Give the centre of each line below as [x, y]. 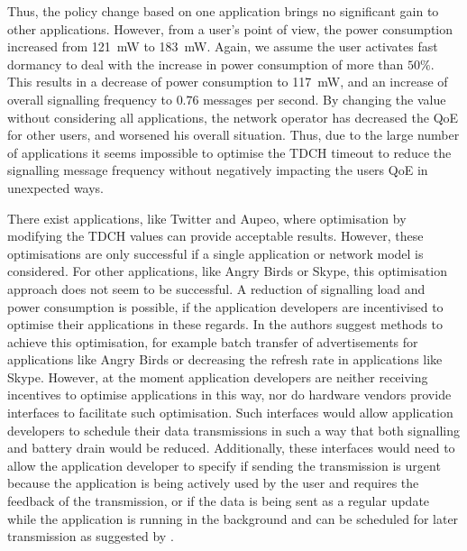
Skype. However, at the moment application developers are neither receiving [218, 377]
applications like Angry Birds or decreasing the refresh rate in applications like [225, 359]
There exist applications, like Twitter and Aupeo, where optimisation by [207, 218]
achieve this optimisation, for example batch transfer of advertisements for [213, 341]
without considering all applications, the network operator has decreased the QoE [233, 117]
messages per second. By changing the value [325, 99]
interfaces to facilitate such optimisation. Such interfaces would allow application [230, 413]
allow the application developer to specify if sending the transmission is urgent [224, 465]
